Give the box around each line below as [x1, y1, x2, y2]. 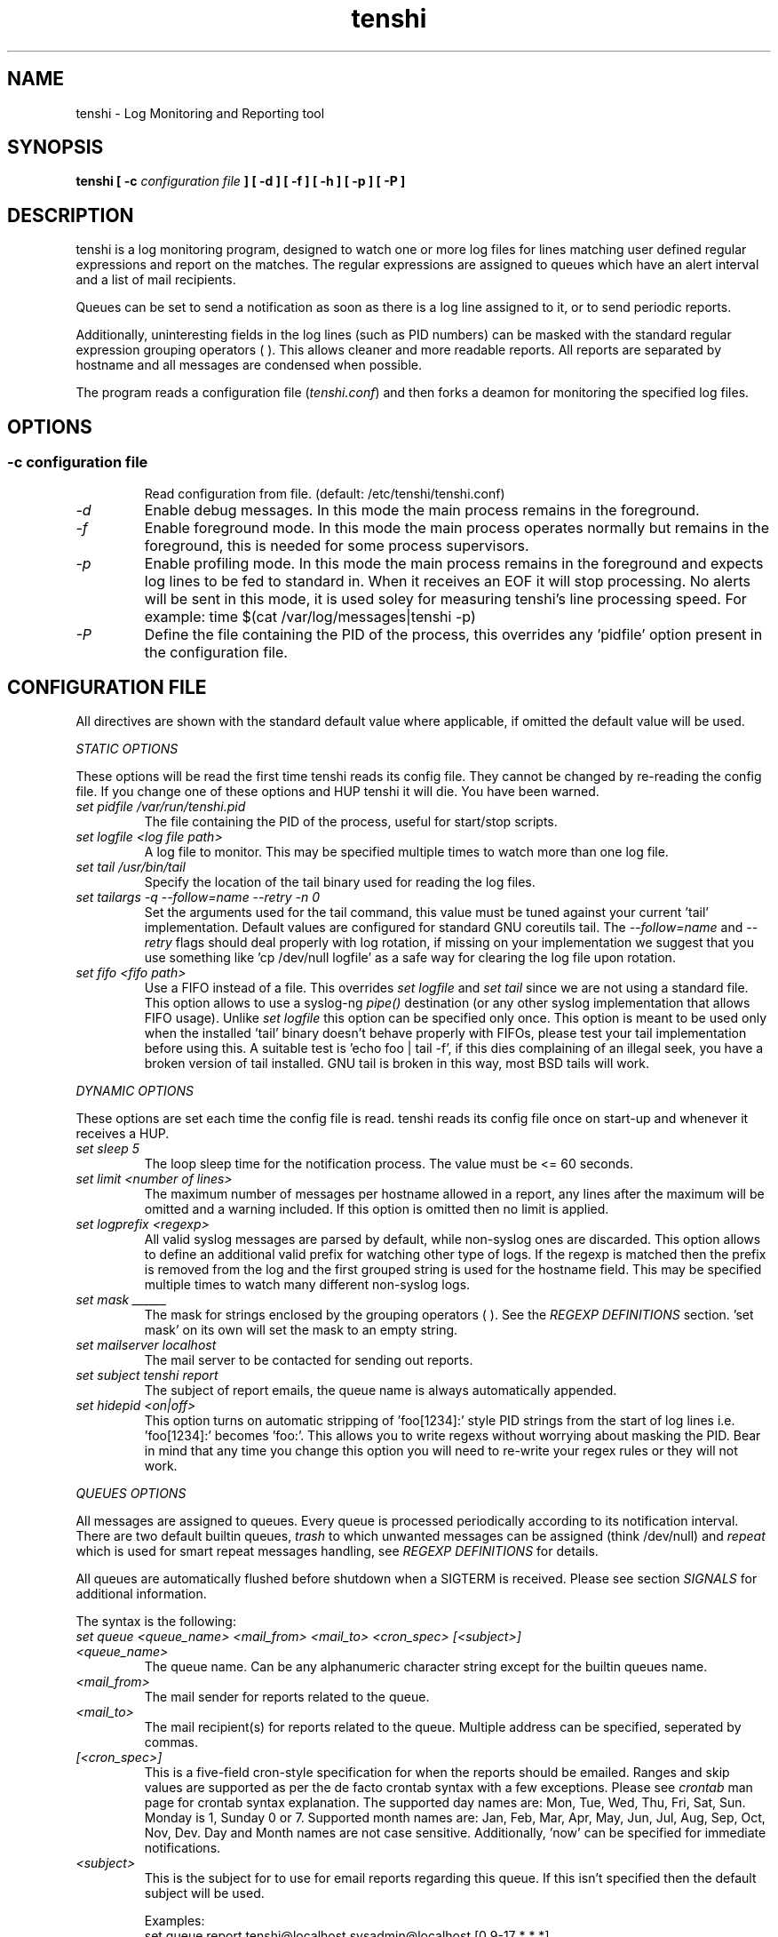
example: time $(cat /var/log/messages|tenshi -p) [144, 607, 476, 626]
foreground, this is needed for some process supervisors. [144, 536, 529, 554]
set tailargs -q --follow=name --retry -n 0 [75, 889, 321, 905]
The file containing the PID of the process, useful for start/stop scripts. [144, 814, 558, 830]
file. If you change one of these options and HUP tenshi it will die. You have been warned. [75, 784, 599, 800]
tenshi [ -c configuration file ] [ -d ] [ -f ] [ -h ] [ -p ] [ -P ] [75, 173, 406, 189]
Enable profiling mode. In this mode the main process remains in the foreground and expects [144, 554, 764, 572]
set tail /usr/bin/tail [75, 859, 186, 875]
